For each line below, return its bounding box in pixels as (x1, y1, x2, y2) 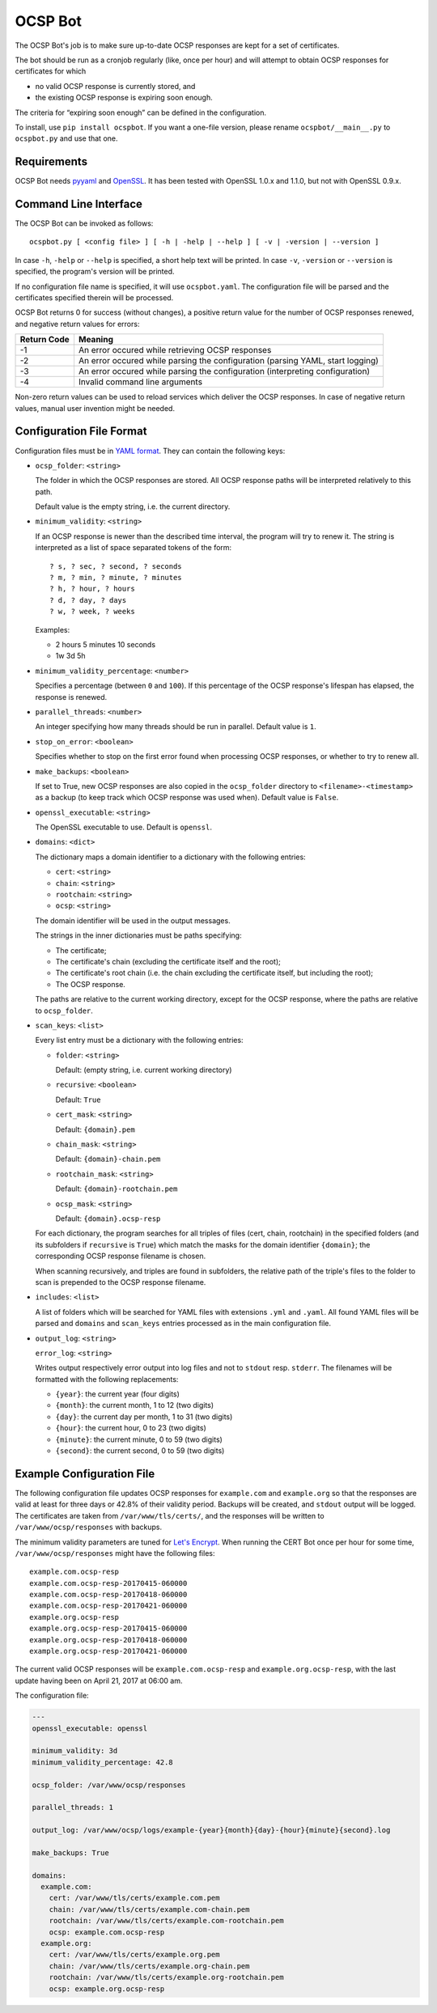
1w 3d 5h (55, 651, 86, 661)
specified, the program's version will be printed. (15, 267, 175, 277)
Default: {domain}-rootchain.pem (55, 1184, 178, 1193)
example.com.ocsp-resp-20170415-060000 (29, 1579, 188, 1587)
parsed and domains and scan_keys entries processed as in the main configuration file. (35, 1319, 332, 1329)
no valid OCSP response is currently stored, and (35, 81, 196, 91)
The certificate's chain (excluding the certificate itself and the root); (55, 956, 281, 966)
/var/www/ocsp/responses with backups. (15, 1522, 162, 1532)
